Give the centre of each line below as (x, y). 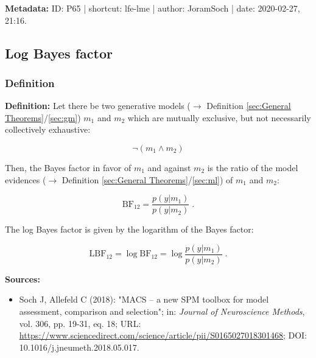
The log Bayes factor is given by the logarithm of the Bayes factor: (129, 229)
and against (169, 167)
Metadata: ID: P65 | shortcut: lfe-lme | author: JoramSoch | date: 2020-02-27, (153, 8)
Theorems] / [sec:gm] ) (43, 117)
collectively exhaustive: (48, 129)
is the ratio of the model (253, 167)
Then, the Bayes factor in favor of (68, 167)
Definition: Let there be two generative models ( (98, 106)
